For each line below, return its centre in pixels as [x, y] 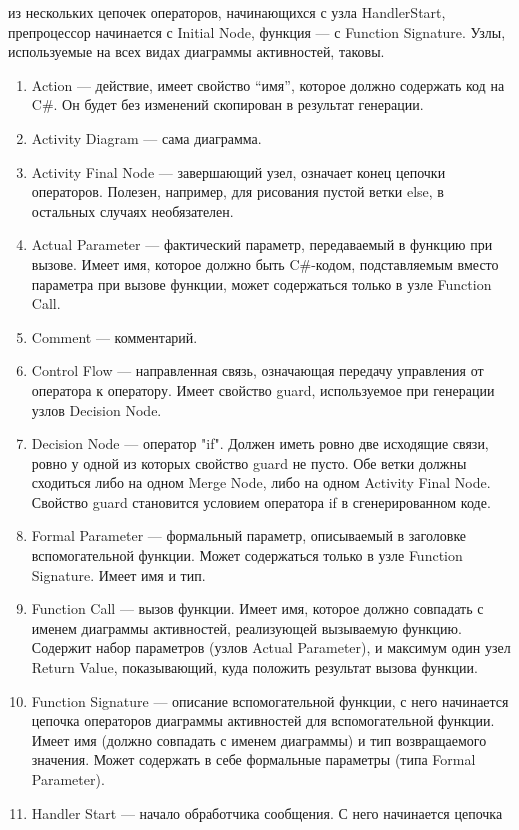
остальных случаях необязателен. [132, 210]
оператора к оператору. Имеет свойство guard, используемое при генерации [263, 389]
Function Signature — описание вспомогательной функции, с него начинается [270, 700]
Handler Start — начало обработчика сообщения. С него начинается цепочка [267, 812]
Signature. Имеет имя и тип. [118, 574]
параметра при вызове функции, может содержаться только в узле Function [261, 283]
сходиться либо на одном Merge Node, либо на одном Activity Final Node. [261, 482]
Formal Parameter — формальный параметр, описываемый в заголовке [249, 535]
